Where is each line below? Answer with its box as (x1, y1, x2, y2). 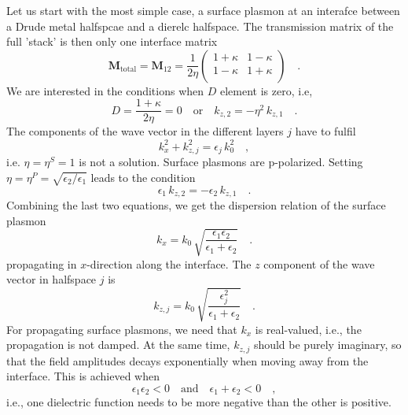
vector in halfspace (6, 271, 97, 287)
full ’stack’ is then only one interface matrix (6, 33, 218, 50)
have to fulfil (295, 123, 356, 139)
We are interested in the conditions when (6, 82, 204, 98)
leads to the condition (90, 169, 196, 185)
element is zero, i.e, (219, 82, 313, 98)
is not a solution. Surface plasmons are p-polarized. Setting (79, 154, 363, 170)
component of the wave (263, 255, 375, 272)
